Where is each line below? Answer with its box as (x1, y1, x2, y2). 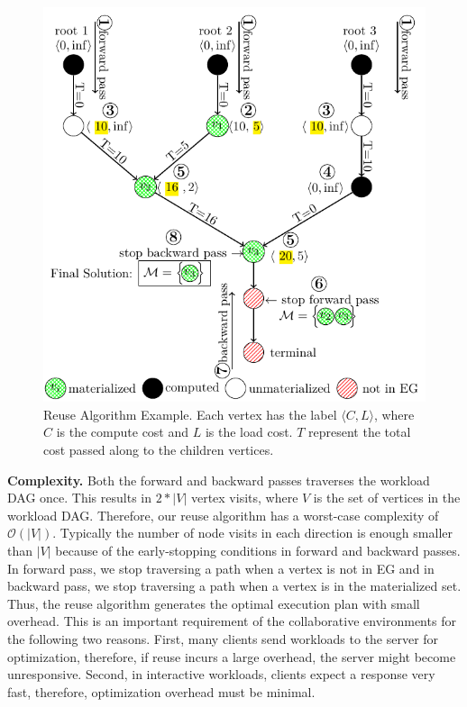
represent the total (308, 422, 411, 441)
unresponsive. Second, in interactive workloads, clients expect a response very (7, 665, 435, 684)
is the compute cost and (56, 422, 189, 441)
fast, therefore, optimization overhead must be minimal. (7, 682, 316, 701)
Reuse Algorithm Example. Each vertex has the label (43, 404, 337, 423)
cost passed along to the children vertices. (43, 440, 274, 458)
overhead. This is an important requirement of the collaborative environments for (7, 612, 456, 630)
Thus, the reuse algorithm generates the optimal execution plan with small (7, 594, 420, 612)
